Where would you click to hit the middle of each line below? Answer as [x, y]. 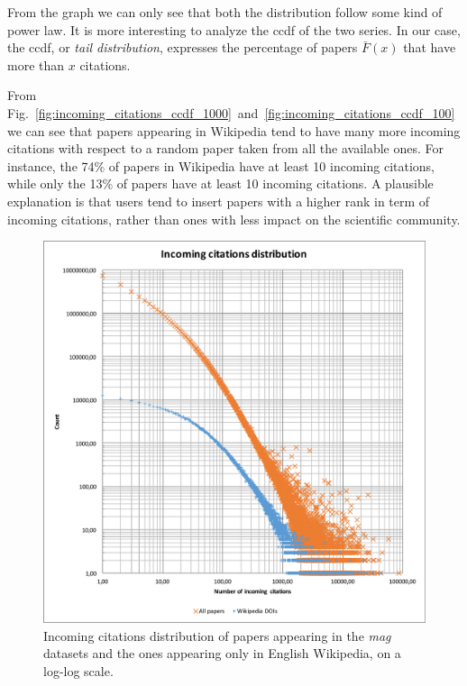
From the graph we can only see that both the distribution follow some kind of [225, 12]
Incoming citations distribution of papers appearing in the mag [217, 635]
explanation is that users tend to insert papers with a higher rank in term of [219, 201]
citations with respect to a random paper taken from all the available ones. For [226, 148]
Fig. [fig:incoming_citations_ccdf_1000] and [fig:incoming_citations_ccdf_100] [231, 112]
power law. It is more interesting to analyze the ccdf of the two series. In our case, [234, 29]
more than [36, 64]
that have [430, 47]
